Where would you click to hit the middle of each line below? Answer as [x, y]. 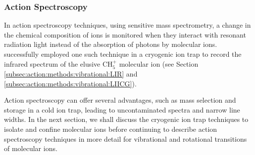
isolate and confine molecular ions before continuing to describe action [111, 129]
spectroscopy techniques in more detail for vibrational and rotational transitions [126, 138]
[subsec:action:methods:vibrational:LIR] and [71, 74]
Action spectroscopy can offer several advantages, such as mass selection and [120, 100]
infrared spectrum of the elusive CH [58, 63]
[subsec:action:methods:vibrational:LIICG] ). [70, 83]
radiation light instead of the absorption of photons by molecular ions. [111, 44]
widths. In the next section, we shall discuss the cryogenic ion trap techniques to [126, 119]
